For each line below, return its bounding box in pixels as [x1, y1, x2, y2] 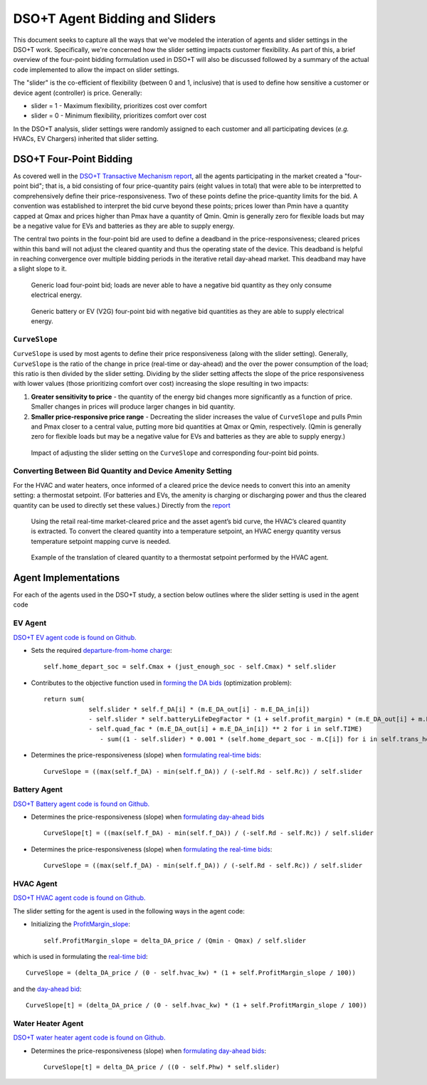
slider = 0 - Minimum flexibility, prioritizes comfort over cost [31, 111, 207, 120]
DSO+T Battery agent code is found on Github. [13, 800, 150, 808]
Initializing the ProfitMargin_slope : [31, 920, 131, 928]
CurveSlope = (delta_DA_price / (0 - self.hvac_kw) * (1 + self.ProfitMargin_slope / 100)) [26, 969, 356, 977]
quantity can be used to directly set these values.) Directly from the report [13, 500, 231, 509]
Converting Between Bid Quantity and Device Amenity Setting [13, 466, 233, 476]
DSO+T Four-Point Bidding [13, 153, 133, 165]
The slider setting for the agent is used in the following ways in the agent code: [13, 906, 245, 915]
